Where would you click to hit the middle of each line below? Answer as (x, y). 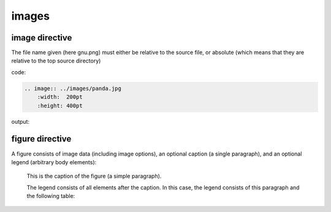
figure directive (41, 139)
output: (21, 121)
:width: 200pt (60, 97)
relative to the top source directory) (56, 61)
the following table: (51, 196)
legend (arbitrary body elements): (54, 162)
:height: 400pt (60, 105)
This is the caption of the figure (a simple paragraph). (94, 176)
